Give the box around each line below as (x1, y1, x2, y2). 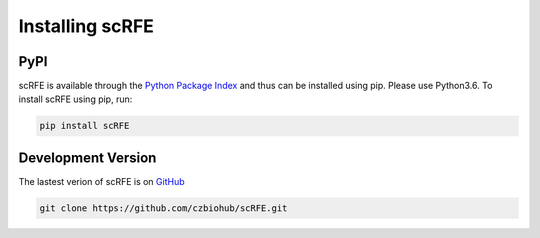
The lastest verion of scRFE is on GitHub (18, 175, 185, 187)
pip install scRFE (39, 120, 130, 132)
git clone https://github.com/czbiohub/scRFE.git (39, 202, 288, 214)
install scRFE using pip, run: (18, 93, 133, 105)
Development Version (18, 149, 157, 166)
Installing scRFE (18, 15, 155, 37)
